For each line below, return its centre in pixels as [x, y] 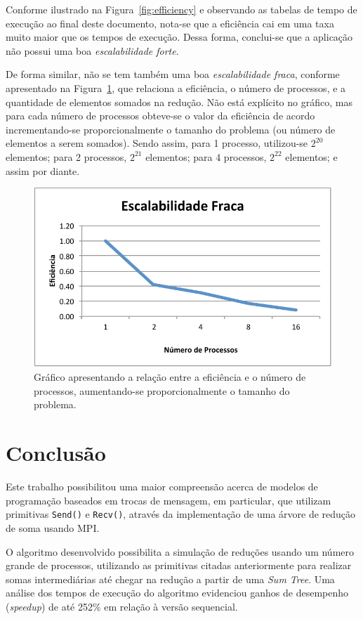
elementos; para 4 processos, [206, 156]
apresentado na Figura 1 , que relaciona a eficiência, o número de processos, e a [176, 87]
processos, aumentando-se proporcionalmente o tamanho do [162, 390]
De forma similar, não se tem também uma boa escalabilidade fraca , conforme [173, 74]
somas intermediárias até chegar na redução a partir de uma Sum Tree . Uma [170, 579]
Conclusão [56, 453]
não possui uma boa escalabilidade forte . [92, 50]
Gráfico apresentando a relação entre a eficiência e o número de [170, 377]
